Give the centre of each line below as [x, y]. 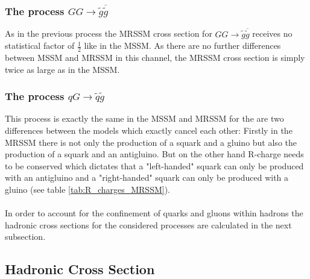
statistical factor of [40, 45]
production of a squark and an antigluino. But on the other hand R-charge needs [154, 154]
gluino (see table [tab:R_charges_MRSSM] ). [88, 190]
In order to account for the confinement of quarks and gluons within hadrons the [154, 213]
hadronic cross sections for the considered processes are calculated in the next [148, 224]
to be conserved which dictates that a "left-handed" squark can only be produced [154, 165]
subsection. [25, 237]
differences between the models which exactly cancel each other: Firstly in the [149, 130]
